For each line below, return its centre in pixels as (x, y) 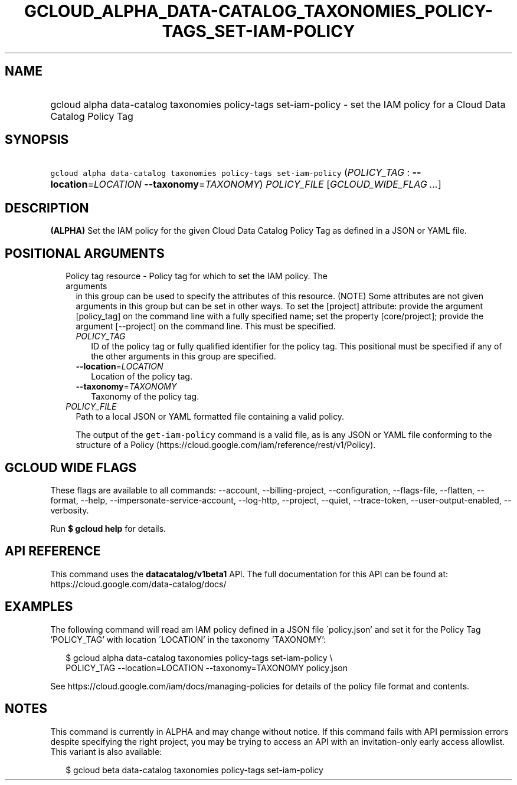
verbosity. (70, 510)
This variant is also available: (106, 751)
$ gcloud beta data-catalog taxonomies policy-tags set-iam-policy (194, 770)
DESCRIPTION (47, 208)
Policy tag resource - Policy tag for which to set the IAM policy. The (197, 276)
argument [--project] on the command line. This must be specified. (206, 326)
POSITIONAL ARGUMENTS (85, 253)
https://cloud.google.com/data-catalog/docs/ (138, 584)
